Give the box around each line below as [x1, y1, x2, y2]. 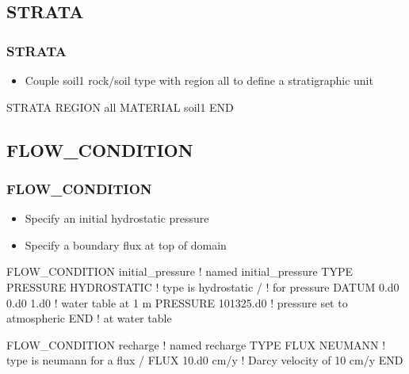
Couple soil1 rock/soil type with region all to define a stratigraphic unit [25, 72, 373, 88]
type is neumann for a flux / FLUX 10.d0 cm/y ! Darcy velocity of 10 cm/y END [6, 352, 403, 368]
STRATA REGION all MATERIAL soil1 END [6, 98, 234, 115]
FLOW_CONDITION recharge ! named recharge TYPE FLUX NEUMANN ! [6, 336, 386, 353]
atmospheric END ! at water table [6, 310, 172, 326]
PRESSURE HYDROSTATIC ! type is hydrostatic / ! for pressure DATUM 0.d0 [6, 278, 399, 295]
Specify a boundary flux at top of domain [25, 236, 227, 253]
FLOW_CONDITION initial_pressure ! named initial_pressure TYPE [6, 263, 354, 280]
